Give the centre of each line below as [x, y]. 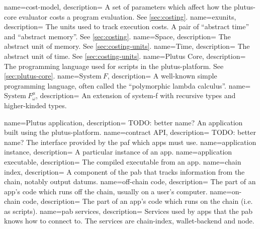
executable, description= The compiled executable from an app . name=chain [123, 161]
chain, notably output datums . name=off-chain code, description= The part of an [130, 181]
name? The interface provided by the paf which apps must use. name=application [130, 142]
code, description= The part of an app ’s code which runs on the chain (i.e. [138, 201]
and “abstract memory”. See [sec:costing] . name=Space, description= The [117, 36]
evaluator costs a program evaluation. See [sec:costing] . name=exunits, [127, 16]
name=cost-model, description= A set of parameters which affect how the [118, 7]
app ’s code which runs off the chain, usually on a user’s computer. [106, 191]
